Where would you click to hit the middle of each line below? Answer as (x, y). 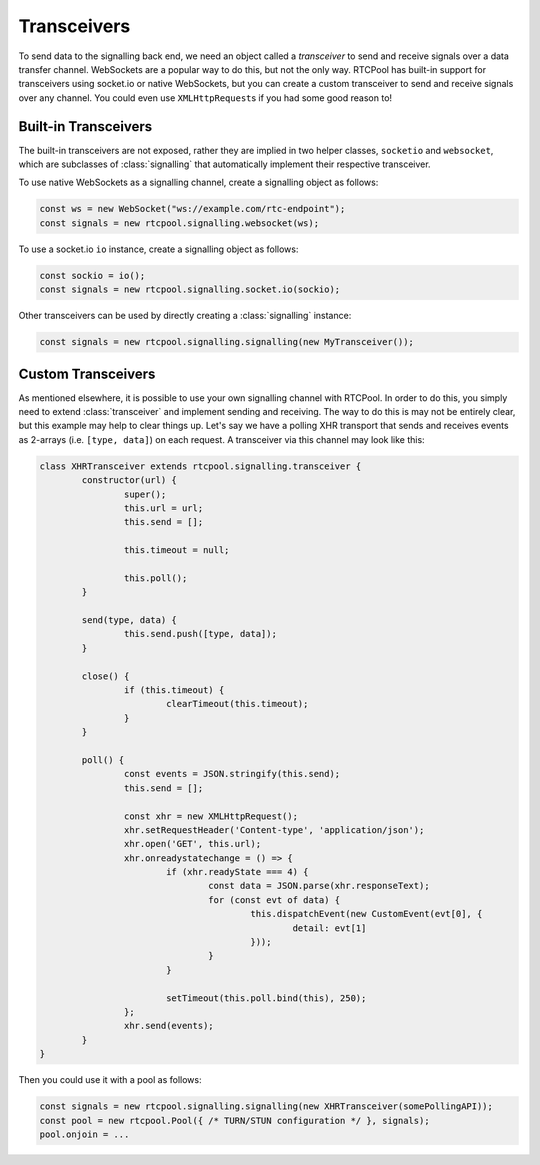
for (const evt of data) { (274, 899)
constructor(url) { (129, 480)
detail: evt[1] (329, 928)
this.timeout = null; (176, 550)
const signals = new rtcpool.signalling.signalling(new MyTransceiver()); (227, 342)
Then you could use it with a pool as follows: (110, 1080)
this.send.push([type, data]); (200, 634)
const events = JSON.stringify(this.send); (232, 774)
